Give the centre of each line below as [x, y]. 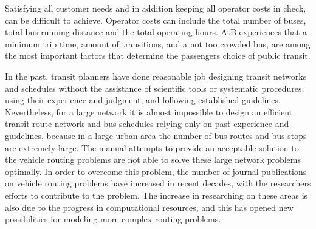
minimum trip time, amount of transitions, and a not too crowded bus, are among [158, 43]
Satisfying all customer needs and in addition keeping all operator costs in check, [156, 8]
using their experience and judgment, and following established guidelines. [143, 100]
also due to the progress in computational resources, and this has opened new [149, 207]
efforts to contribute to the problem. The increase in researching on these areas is [156, 195]
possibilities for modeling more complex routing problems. [113, 219]
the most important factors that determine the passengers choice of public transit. [158, 56]
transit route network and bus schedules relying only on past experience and [147, 124]
